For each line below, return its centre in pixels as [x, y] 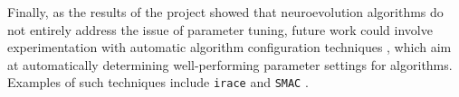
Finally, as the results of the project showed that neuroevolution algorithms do [225, 12]
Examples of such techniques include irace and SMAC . [158, 82]
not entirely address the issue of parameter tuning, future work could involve [220, 29]
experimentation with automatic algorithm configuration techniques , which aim [229, 47]
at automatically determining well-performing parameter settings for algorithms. [230, 64]
